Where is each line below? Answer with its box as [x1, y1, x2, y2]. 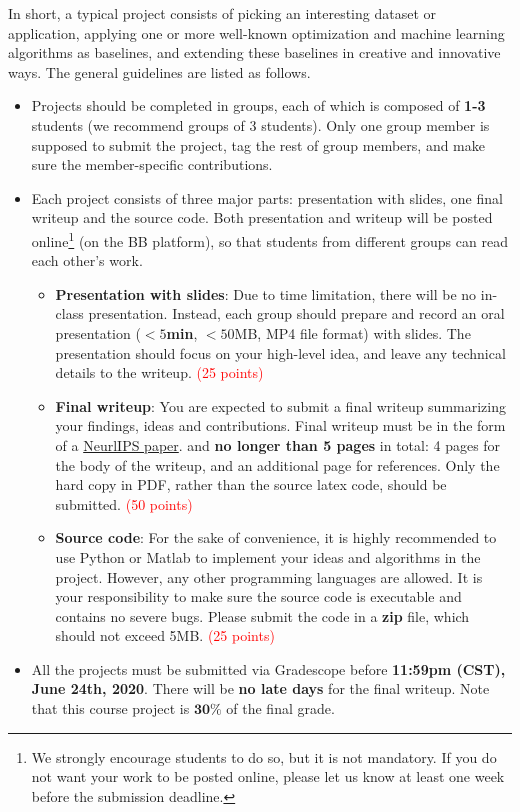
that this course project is [31, 698, 190, 719]
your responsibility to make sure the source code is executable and [55, 586, 462, 607]
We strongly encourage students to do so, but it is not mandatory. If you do [31, 746, 497, 767]
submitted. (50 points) [55, 493, 193, 514]
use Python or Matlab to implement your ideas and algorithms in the [55, 546, 481, 567]
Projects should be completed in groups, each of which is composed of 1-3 [31, 95, 486, 116]
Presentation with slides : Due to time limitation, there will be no [55, 283, 477, 304]
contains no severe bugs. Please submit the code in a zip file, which [55, 605, 470, 626]
